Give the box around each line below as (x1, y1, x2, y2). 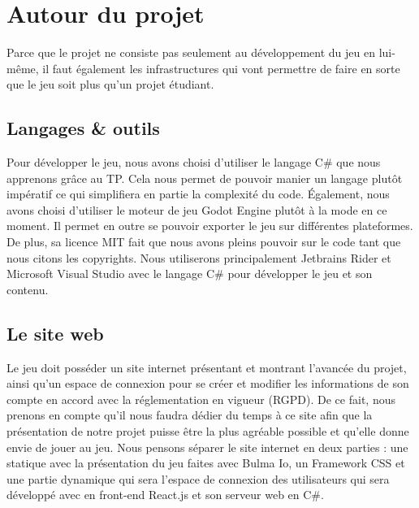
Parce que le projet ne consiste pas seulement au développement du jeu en (6, 44, 375, 61)
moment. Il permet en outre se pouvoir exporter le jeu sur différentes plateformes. (6, 217, 413, 234)
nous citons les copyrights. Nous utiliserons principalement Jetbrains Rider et (6, 249, 391, 266)
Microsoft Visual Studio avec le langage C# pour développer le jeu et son (6, 265, 373, 282)
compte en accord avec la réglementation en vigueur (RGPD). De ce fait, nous (6, 390, 395, 407)
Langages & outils (6, 115, 160, 141)
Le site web (6, 320, 104, 345)
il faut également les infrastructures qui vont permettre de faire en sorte (42, 59, 400, 76)
